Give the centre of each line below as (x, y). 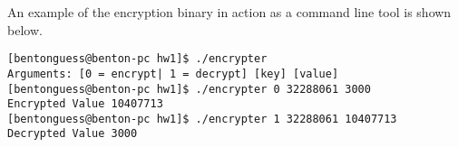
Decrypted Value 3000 (73, 134)
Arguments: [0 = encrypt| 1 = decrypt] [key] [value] (173, 73)
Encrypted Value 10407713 (85, 104)
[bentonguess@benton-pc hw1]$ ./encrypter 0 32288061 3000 (189, 89)
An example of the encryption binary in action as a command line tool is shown (229, 12)
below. (25, 29)
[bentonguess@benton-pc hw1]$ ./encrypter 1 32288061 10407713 (202, 119)
